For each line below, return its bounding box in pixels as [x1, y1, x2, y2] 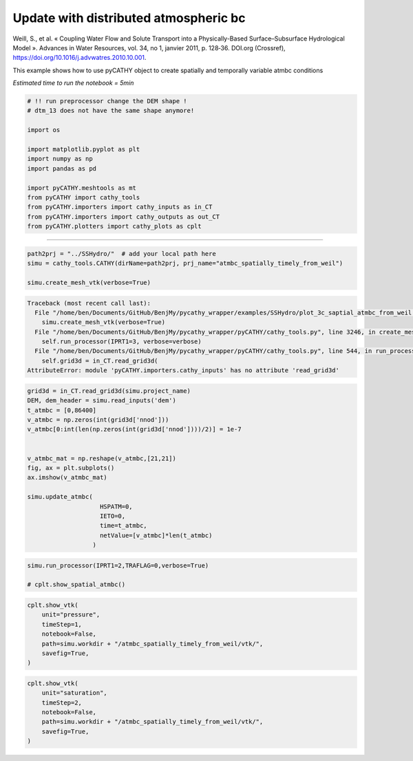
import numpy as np [27, 155, 93, 163]
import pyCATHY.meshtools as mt [27, 184, 137, 192]
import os [27, 126, 61, 134]
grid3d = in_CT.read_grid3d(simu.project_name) [27, 387, 191, 395]
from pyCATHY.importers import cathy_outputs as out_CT [27, 213, 220, 220]
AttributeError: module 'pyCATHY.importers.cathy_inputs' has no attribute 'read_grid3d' [27, 367, 340, 374]
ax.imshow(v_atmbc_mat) [27, 473, 108, 482]
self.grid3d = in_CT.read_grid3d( [41, 356, 158, 365]
